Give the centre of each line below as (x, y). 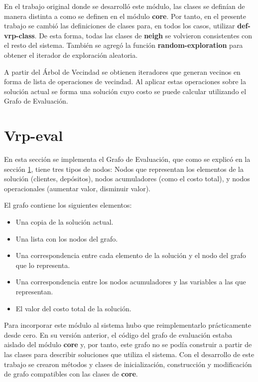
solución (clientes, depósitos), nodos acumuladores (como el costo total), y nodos (127, 179)
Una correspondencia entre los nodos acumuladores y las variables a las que (131, 282)
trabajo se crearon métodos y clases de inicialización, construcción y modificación (128, 364)
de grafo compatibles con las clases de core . (71, 374)
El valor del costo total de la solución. (73, 308)
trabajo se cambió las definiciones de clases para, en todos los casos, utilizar (120, 26)
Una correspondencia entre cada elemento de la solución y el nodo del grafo (131, 255)
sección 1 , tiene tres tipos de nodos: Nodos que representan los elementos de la (124, 169)
